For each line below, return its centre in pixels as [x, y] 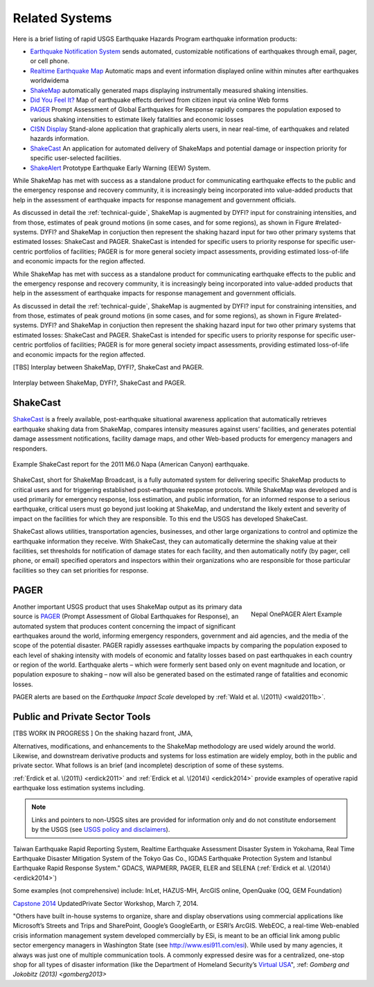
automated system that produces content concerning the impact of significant [124, 626]
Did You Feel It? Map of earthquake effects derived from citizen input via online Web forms [159, 100]
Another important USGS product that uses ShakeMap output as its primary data [127, 606]
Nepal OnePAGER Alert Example [296, 614]
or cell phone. [50, 61]
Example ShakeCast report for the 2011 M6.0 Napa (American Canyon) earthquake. [131, 464]
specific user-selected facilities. [75, 158]
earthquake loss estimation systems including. [79, 788]
